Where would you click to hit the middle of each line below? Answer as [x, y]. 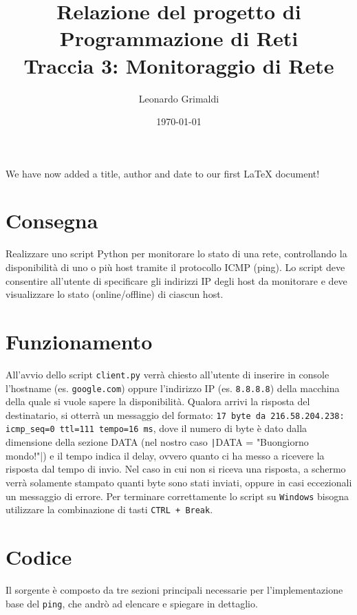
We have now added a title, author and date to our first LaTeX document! [163, 173]
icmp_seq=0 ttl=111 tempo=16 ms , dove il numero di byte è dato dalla [156, 428]
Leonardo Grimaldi [179, 98]
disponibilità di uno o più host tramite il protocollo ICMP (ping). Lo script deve [175, 267]
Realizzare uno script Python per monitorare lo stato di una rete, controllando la [176, 253]
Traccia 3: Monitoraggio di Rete [179, 65]
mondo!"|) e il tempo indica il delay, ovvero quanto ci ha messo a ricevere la [165, 455]
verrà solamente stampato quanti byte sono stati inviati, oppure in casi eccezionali [179, 482]
